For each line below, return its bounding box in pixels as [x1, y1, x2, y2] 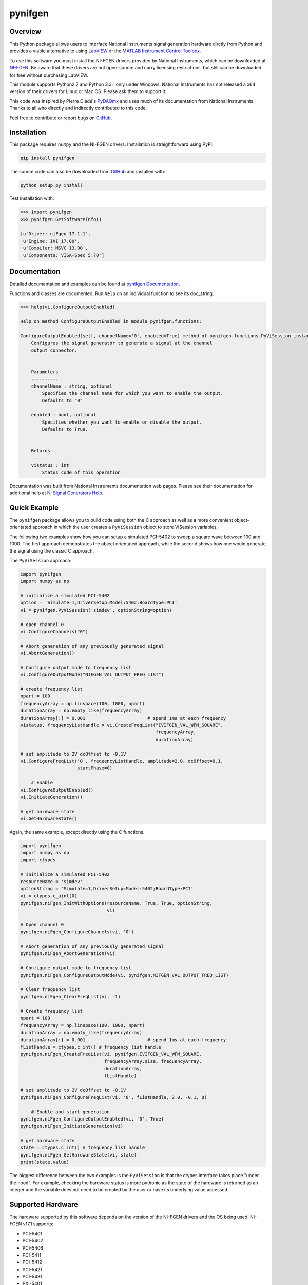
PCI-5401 [22, 1230, 43, 1236]
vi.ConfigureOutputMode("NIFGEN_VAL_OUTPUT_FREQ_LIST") [20, 672, 164, 678]
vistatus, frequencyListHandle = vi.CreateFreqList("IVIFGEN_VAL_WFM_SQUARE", [20, 722, 223, 728]
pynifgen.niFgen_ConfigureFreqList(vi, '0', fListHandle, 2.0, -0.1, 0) [20, 1094, 207, 1100]
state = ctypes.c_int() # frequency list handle [20, 1145, 145, 1151]
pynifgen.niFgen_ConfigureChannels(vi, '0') [20, 929, 134, 935]
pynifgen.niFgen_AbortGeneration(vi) [20, 950, 115, 956]
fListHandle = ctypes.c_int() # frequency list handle [20, 1044, 161, 1050]
